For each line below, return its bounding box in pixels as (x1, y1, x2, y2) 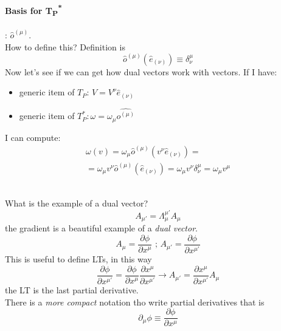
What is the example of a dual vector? (5, 197, 148, 210)
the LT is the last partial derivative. (5, 284, 139, 296)
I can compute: (5, 131, 61, 143)
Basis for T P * (5, 2, 62, 18)
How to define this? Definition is (5, 40, 125, 53)
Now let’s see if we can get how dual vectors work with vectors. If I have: (5, 65, 277, 78)
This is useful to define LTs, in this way (5, 253, 152, 265)
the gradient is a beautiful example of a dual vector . (5, 222, 198, 234)
